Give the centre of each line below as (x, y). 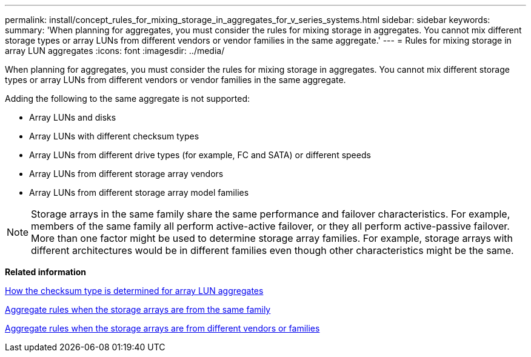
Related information (46, 272)
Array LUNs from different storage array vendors (126, 174)
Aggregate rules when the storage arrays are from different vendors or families (162, 328)
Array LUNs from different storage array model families (139, 192)
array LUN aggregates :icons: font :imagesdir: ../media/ (115, 51)
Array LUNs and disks (73, 117)
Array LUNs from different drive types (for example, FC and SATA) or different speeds (200, 155)
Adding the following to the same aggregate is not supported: (128, 98)
